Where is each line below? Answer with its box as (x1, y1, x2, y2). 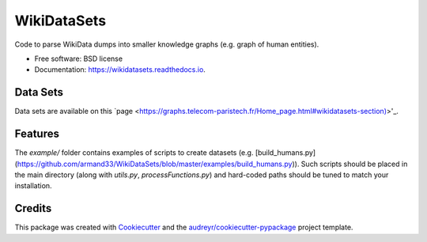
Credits (14, 202, 52, 215)
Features (14, 127, 59, 141)
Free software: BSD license (34, 54, 123, 63)
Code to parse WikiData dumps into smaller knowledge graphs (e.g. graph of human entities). (14, 40, 319, 49)
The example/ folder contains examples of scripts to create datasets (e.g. (14, 148, 254, 157)
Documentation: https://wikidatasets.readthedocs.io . (34, 65, 206, 74)
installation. (14, 181, 52, 191)
